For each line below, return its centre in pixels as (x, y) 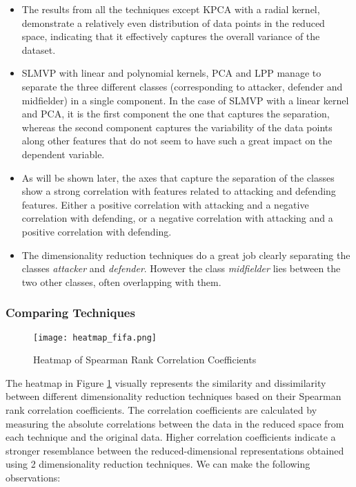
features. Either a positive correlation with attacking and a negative (165, 204)
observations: (33, 477)
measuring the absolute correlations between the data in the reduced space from (175, 423)
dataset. (39, 49)
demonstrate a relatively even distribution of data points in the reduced (173, 22)
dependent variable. (63, 154)
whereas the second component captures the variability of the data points (177, 127)
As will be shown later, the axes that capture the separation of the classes (178, 177)
